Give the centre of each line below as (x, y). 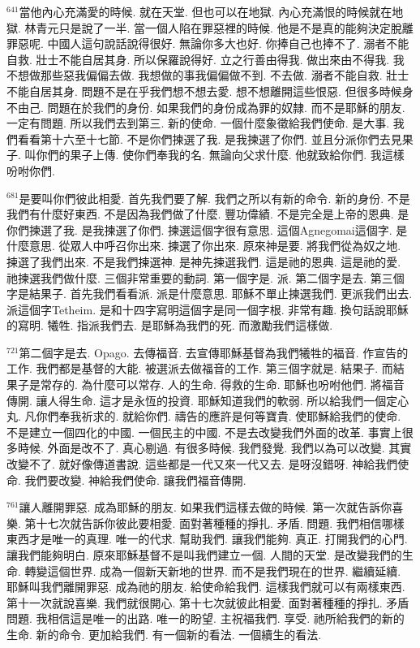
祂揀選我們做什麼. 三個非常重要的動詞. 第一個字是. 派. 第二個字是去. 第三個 (206, 277)
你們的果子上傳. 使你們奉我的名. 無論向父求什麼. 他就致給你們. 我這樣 (220, 155)
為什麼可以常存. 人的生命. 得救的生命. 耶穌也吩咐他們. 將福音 (243, 384)
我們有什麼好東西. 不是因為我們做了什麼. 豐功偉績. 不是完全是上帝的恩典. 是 (208, 214)
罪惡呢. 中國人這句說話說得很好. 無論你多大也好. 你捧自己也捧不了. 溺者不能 (208, 43)
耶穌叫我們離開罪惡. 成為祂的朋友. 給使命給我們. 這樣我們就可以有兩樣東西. (206, 587)
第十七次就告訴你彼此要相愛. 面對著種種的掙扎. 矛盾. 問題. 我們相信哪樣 (214, 523)
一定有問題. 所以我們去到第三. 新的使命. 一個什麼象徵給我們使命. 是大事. (198, 123)
